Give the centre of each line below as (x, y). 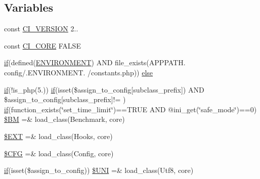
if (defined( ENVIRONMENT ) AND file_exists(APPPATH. (95, 62)
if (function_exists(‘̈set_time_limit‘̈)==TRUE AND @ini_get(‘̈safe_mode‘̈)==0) (131, 109)
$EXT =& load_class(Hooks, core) (58, 136)
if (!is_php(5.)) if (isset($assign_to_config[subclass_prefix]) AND (104, 89)
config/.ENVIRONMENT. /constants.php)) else (79, 72)
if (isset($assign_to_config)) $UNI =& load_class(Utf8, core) (99, 170)
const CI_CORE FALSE (42, 45)
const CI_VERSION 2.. (41, 29)
